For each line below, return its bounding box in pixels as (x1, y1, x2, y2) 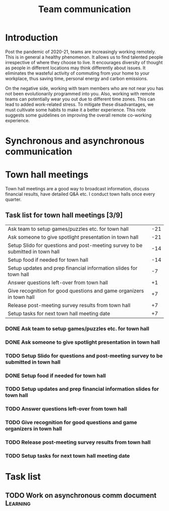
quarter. (5, 196, 22, 202)
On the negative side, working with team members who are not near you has (5, 85, 163, 91)
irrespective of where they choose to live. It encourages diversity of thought (5, 59, 163, 65)
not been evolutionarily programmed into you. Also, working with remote (5, 90, 155, 96)
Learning (5, 499, 31, 507)
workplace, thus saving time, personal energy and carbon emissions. (5, 75, 148, 81)
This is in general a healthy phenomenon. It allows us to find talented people (5, 54, 163, 60)
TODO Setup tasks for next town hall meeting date (5, 452, 130, 459)
